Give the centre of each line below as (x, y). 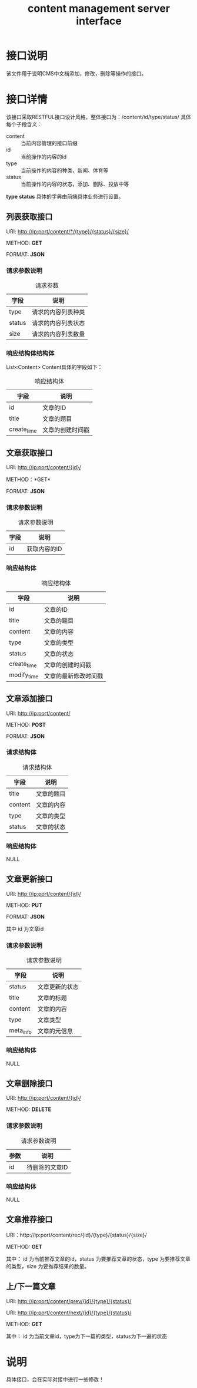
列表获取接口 (29, 217)
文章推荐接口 (29, 1220)
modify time (24, 675)
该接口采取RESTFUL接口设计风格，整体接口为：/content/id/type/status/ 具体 (98, 117)
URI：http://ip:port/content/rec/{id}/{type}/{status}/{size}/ (76, 1235)
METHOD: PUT (24, 905)
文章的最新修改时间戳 (74, 675)
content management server (99, 9)
